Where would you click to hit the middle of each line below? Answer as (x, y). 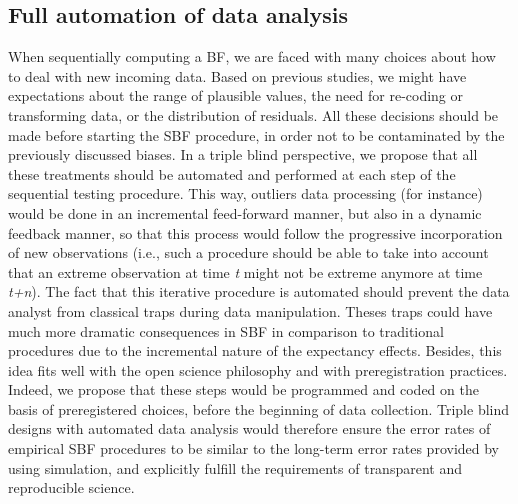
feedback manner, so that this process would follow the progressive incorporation (255, 232)
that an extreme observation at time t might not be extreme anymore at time (245, 271)
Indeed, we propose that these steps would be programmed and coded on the (243, 389)
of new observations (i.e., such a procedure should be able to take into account (248, 252)
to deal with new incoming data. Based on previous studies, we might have (237, 75)
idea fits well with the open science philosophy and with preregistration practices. (258, 369)
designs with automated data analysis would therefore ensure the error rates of (249, 428)
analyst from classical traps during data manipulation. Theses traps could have (250, 310)
